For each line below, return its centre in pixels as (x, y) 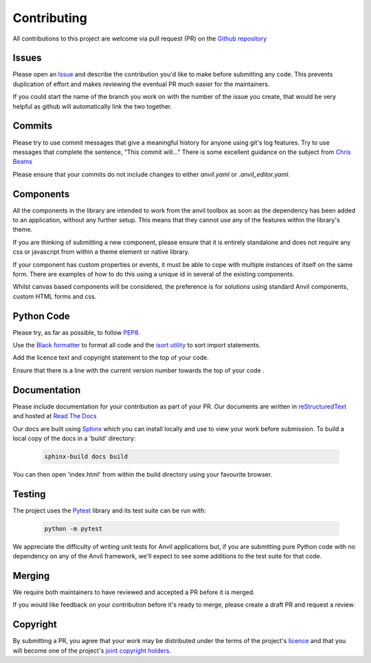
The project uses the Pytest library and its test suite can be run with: (109, 510)
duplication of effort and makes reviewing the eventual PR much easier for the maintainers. (141, 84)
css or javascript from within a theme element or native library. (101, 252)
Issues (27, 58)
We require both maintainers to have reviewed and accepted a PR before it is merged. (134, 592)
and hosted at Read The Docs (55, 416)
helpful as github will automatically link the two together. (92, 106)
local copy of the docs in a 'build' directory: (74, 438)
